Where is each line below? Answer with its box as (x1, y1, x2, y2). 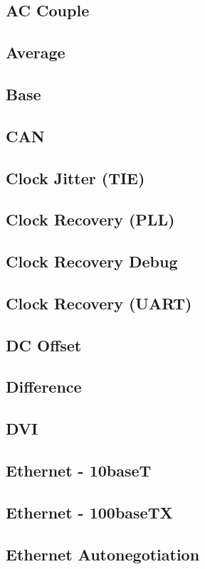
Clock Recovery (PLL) (6, 208, 175, 230)
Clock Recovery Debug (6, 250, 178, 272)
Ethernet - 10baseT (6, 459, 152, 481)
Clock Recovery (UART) (6, 292, 192, 314)
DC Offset (6, 334, 82, 356)
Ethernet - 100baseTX (6, 501, 173, 523)
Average (6, 41, 65, 63)
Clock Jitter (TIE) (6, 166, 145, 188)
